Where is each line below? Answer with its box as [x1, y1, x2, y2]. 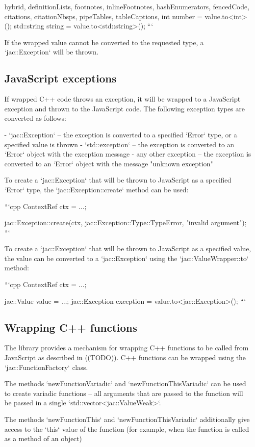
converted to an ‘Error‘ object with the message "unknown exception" [4, 158, 213, 168]
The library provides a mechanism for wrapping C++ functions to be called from [4, 342, 249, 353]
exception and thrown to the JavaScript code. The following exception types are [4, 103, 245, 113]
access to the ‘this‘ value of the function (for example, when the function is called [4, 423, 249, 434]
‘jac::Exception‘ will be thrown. [4, 47, 99, 57]
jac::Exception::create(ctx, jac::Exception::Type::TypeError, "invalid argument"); [4, 217, 247, 228]
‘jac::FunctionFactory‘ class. [4, 362, 88, 372]
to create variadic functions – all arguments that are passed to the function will [4, 388, 243, 398]
